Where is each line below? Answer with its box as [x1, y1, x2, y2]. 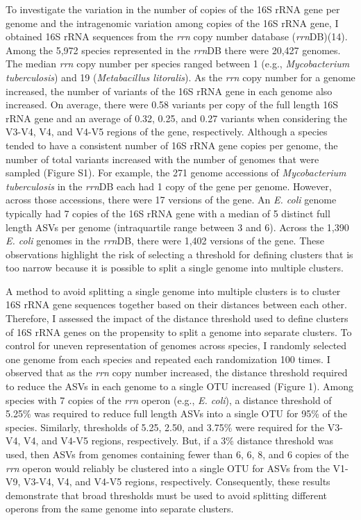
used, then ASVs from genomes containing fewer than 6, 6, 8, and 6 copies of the [6, 447, 349, 461]
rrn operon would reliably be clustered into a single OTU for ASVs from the [6, 460, 330, 475]
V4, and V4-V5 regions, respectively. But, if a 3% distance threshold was [24, 433, 334, 448]
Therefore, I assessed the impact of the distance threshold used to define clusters [6, 311, 349, 326]
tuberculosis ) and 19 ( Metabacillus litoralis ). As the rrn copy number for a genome [6, 69, 355, 84]
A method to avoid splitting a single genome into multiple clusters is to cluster [6, 283, 341, 298]
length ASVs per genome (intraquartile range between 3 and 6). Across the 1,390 [6, 219, 349, 234]
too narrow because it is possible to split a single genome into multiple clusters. [6, 260, 344, 275]
